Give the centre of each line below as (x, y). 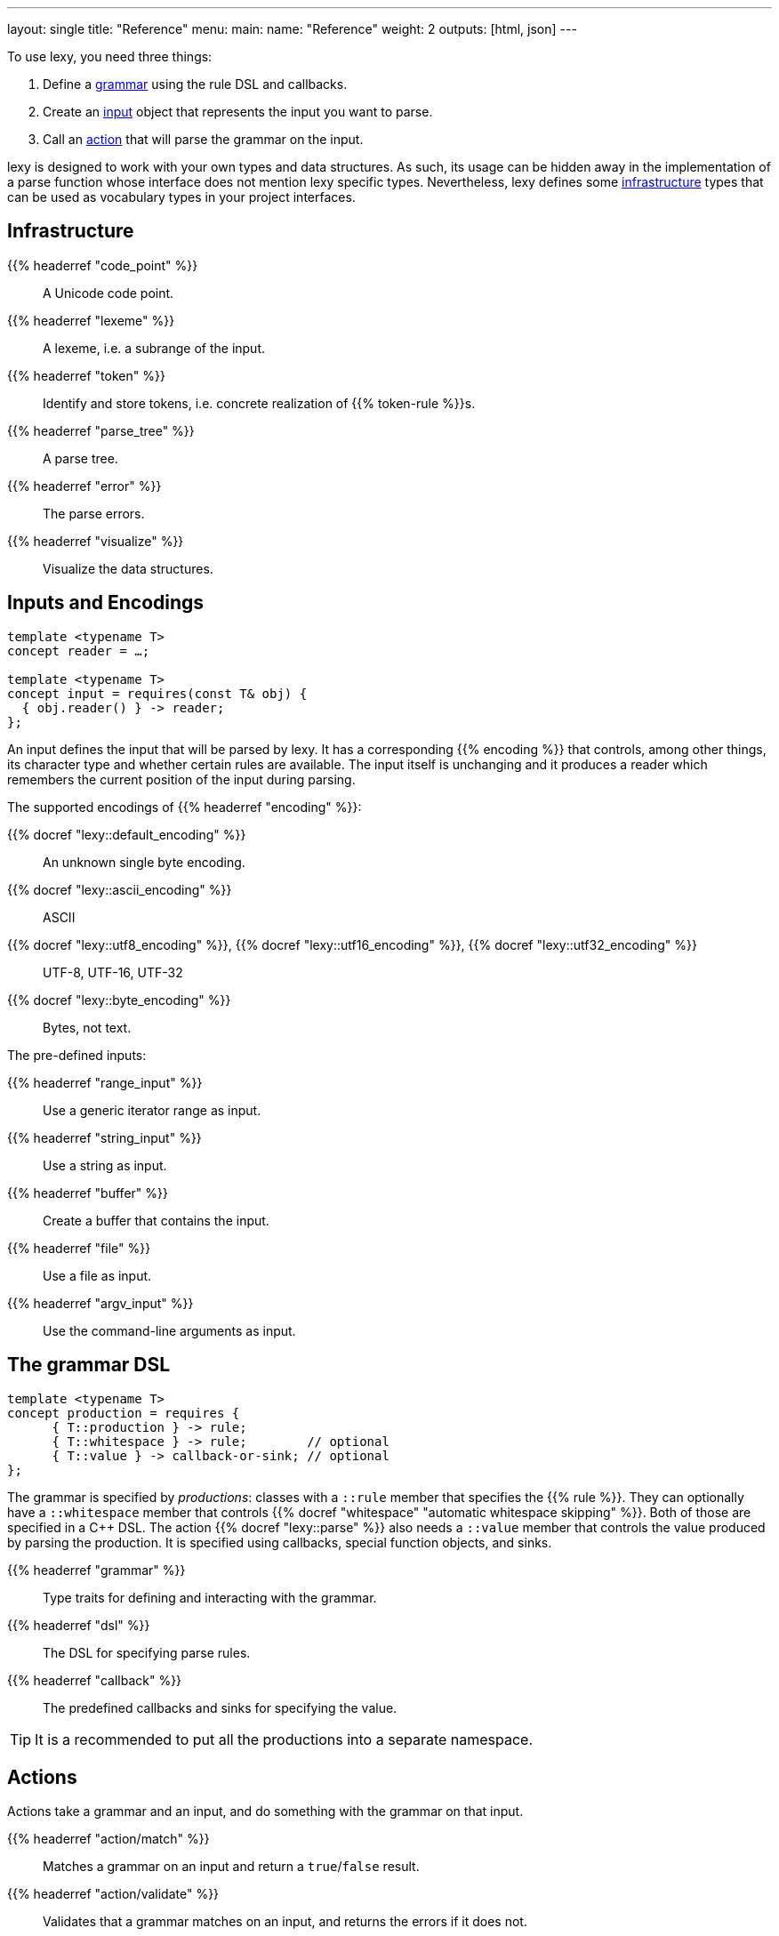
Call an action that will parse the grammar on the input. (203, 139)
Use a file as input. (97, 1275)
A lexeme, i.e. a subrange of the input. (154, 348)
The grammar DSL (89, 1365)
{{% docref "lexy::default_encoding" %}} (127, 834)
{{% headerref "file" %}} (79, 1248)
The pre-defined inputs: (77, 1055)
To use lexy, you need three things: (110, 56)
